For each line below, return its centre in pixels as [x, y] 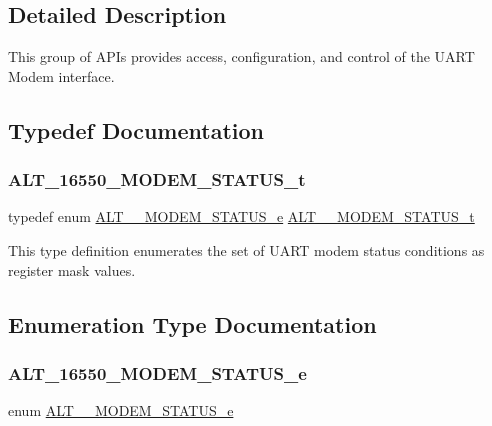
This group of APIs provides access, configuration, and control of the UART [241, 56]
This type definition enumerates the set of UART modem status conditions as [246, 249]
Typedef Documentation [136, 129]
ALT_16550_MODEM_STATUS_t [157, 179]
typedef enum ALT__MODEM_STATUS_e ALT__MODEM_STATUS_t [241, 216]
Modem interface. [61, 75]
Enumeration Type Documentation [192, 323]
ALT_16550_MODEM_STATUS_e [157, 372]
